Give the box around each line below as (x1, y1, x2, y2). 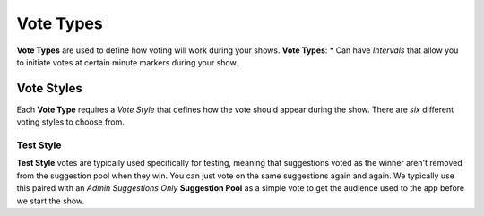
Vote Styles (16, 81, 82, 96)
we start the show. (16, 195, 85, 206)
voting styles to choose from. (16, 117, 125, 127)
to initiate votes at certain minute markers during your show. (16, 56, 238, 67)
